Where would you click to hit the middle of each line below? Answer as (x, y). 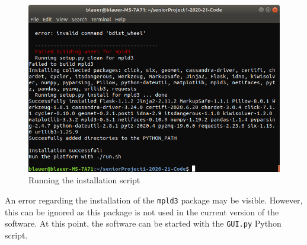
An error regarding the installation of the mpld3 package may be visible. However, (154, 200)
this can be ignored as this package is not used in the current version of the (142, 211)
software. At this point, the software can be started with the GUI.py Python (143, 223)
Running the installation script (84, 180)
